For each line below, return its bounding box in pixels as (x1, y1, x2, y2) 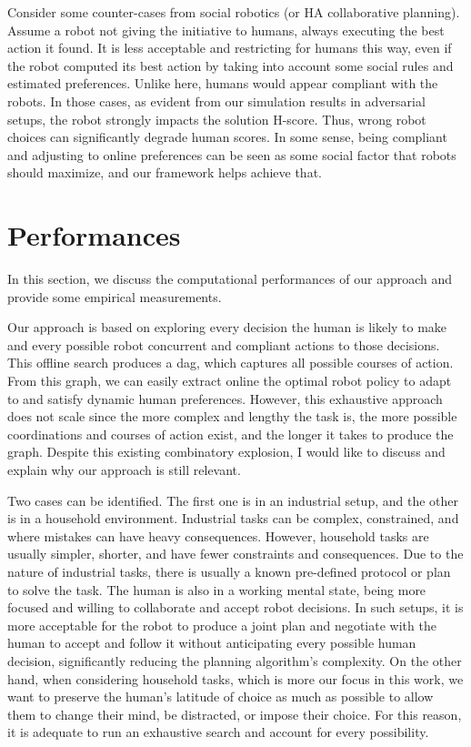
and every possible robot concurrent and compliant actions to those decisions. (7, 335, 440, 354)
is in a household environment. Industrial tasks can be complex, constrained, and (7, 509, 459, 528)
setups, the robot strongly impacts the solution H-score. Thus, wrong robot (7, 109, 426, 128)
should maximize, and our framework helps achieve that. (7, 163, 322, 182)
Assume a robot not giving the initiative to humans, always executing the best (7, 20, 445, 39)
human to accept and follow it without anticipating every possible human (7, 633, 416, 652)
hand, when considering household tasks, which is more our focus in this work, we (7, 669, 464, 688)
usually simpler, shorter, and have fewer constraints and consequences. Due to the (7, 544, 464, 563)
